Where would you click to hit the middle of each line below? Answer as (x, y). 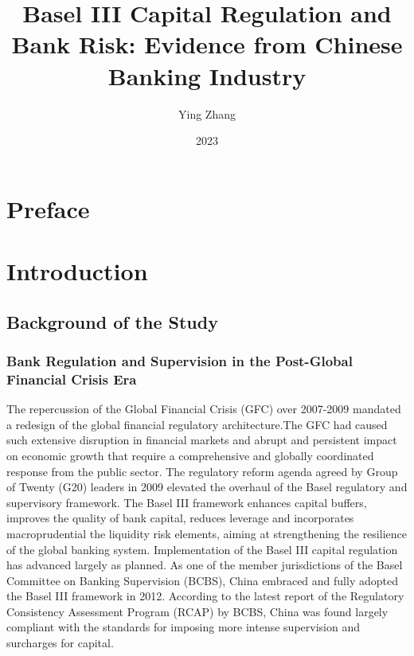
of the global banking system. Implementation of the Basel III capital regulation (202, 549)
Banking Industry (207, 75)
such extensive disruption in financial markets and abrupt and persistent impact (202, 440)
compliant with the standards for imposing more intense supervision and (183, 627)
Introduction (77, 271)
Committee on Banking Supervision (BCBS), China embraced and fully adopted (202, 580)
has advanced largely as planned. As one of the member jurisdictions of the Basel (205, 565)
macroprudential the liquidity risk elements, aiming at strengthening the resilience (207, 533)
